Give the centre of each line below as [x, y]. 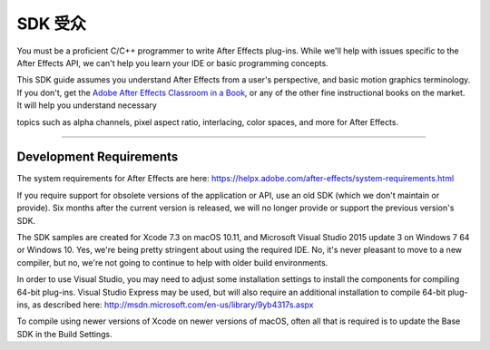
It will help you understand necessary [87, 105]
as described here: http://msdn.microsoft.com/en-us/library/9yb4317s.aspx [173, 305]
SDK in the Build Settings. [64, 334]
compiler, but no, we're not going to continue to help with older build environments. [172, 262]
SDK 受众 [51, 24]
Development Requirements [98, 157]
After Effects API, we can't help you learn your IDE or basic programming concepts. [172, 63]
